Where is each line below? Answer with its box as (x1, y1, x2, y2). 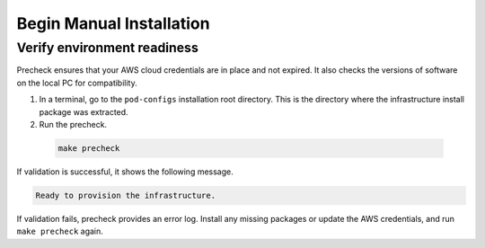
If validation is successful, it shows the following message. (16, 166, 234, 177)
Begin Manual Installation (16, 13, 210, 33)
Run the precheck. (39, 119, 108, 129)
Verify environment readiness (16, 40, 199, 56)
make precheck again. (16, 226, 103, 237)
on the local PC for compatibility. (16, 77, 138, 88)
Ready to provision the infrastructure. (35, 190, 216, 200)
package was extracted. (39, 106, 129, 117)
